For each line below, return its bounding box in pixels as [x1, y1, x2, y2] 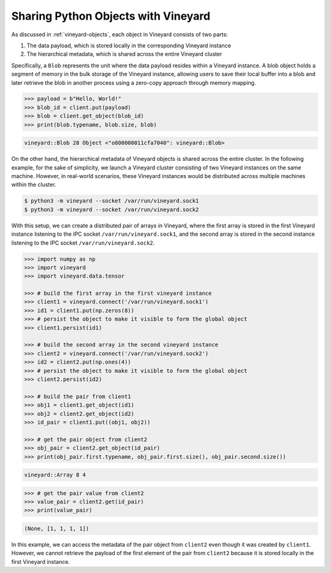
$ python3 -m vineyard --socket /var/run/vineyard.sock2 [24, 206, 199, 213]
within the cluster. [11, 181, 56, 189]
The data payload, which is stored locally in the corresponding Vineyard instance [26, 42, 231, 49]
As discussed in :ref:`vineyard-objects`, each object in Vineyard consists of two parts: [11, 31, 228, 38]
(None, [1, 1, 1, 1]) [24, 525, 89, 532]
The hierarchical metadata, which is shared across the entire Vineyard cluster [26, 50, 223, 58]
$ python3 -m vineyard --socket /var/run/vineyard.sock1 [24, 197, 199, 205]
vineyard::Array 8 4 [24, 472, 86, 478]
